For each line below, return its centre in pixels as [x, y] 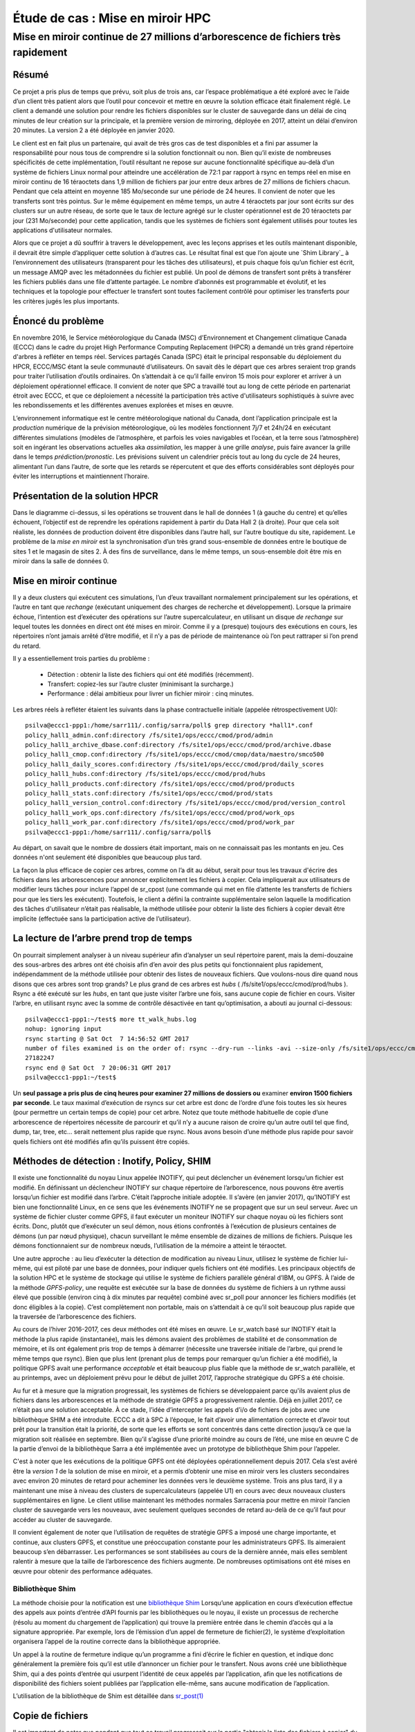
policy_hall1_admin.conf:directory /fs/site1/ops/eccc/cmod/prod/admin [149, 735]
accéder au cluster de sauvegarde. [63, 1519]
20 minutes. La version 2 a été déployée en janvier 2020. [94, 130]
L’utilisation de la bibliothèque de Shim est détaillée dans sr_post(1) [108, 1696]
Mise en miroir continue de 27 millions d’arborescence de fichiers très [177, 37]
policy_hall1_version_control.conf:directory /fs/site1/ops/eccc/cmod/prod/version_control [185, 803]
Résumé [31, 75]
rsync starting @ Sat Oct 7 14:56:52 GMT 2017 [107, 1039]
